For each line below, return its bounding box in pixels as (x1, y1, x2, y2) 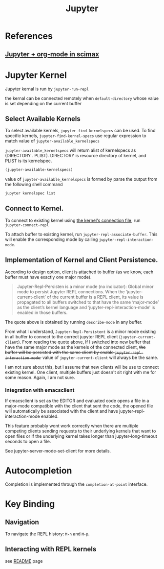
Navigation (5, 518, 39, 526)
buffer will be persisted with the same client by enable (5, 349, 114, 355)
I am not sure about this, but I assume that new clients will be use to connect (5, 364, 159, 370)
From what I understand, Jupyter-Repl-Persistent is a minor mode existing (5, 329, 156, 334)
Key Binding (5, 498, 55, 510)
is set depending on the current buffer (5, 100, 82, 106)
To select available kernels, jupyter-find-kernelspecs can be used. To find (5, 128, 156, 134)
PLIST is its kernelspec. (5, 158, 52, 164)
